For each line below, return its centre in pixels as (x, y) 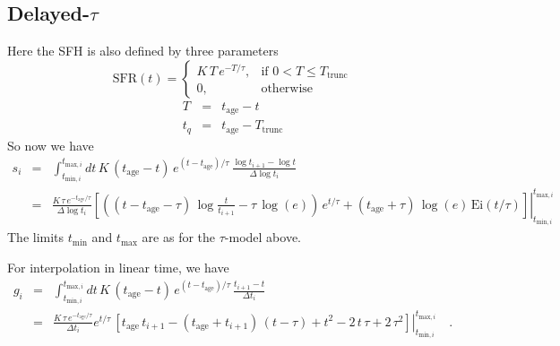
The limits (36, 237)
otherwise (287, 89)
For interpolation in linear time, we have (118, 267)
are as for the (179, 237)
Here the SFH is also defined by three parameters (143, 51)
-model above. (263, 237)
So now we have (51, 145)
